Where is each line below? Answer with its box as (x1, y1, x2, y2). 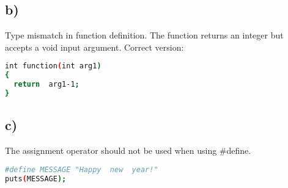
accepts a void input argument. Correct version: (5, 40, 184, 53)
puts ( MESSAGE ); (5, 174, 67, 183)
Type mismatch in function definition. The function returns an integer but (5, 29, 284, 42)
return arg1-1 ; (13, 80, 79, 89)
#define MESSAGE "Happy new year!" (5, 165, 158, 174)
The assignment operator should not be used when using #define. (5, 144, 251, 157)
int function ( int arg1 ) (5, 62, 102, 71)
